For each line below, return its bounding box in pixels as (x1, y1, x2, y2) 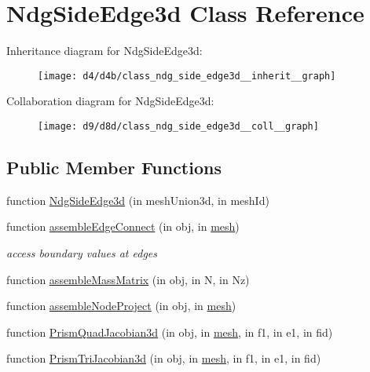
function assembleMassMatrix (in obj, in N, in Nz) (6, 271, 250, 287)
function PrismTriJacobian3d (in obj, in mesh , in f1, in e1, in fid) (6, 350, 321, 367)
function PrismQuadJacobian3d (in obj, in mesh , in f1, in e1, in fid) (6, 323, 333, 340)
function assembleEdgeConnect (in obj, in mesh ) (6, 218, 240, 235)
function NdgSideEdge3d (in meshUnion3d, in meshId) (6, 191, 269, 208)
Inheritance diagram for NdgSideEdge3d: (6, 42, 203, 59)
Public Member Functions (6, 155, 222, 180)
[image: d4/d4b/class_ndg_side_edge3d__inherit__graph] (38, 70, 336, 82)
